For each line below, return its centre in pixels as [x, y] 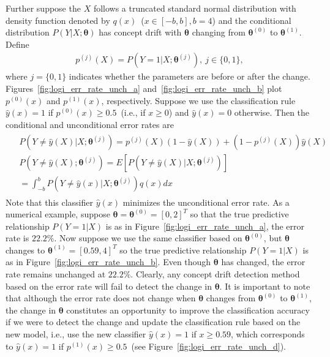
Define [17, 44]
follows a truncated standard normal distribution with [195, 8]
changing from [219, 32]
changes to [25, 250]
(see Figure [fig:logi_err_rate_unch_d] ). [208, 346]
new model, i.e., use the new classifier [76, 334]
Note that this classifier [49, 202]
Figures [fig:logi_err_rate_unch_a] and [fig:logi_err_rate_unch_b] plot [144, 88]
